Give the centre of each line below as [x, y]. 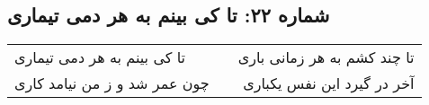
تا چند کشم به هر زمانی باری [326, 57]
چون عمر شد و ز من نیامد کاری [112, 83]
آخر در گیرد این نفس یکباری [329, 83]
